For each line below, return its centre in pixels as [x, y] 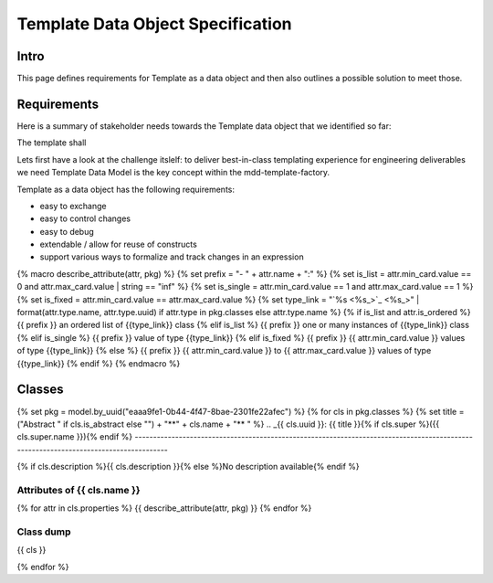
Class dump [44, 532]
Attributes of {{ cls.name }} [79, 490]
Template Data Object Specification [154, 24]
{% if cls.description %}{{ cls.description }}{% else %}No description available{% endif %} [188, 467]
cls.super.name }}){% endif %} [75, 437]
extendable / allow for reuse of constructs [119, 244]
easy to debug [67, 231]
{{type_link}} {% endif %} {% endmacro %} [99, 363]
